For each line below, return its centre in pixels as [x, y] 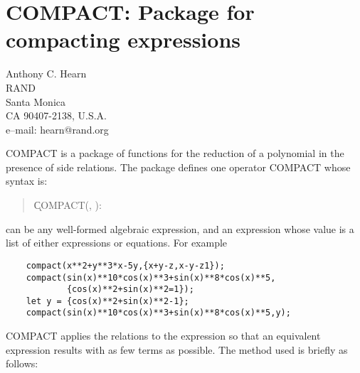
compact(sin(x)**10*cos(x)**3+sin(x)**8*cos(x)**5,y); [158, 313]
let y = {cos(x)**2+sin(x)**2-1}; [107, 301]
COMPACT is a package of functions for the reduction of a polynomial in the [175, 153]
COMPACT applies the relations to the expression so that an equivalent [163, 336]
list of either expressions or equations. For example [117, 243]
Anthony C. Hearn [46, 74]
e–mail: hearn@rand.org [57, 129]
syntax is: [27, 181]
